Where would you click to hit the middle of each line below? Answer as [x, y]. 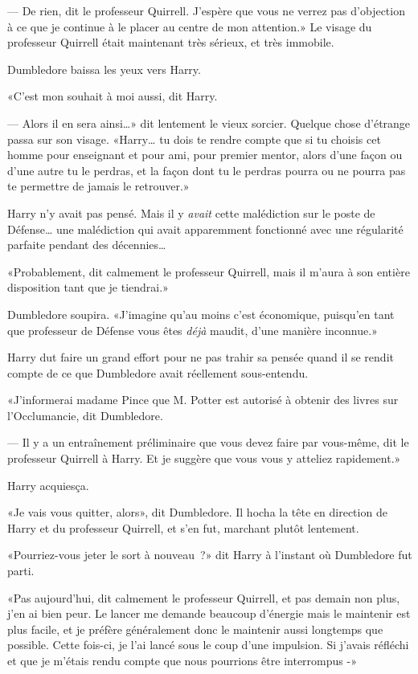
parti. [21, 571]
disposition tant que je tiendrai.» [88, 287]
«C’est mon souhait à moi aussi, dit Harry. [113, 96]
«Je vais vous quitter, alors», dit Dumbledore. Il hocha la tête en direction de [197, 512]
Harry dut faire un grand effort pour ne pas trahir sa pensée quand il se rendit [201, 357]
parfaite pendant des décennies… [87, 245]
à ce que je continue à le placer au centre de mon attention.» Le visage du [190, 26]
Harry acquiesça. [48, 485]
